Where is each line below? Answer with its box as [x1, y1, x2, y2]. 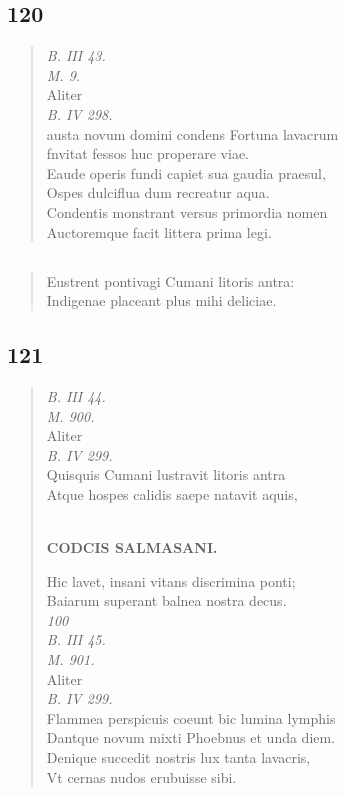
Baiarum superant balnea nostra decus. [46, 590, 287, 611]
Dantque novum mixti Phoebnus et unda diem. [46, 727, 336, 748]
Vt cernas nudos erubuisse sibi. [46, 766, 237, 787]
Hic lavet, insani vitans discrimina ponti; [46, 570, 296, 591]
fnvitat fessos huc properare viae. [46, 143, 249, 164]
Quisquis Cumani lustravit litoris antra [46, 464, 286, 485]
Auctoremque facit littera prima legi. [46, 221, 272, 242]
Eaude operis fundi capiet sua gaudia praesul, [46, 162, 326, 183]
